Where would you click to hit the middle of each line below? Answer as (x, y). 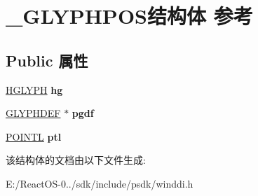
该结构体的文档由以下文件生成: (76, 160)
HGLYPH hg (34, 89)
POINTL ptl (34, 136)
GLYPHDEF (33, 113)
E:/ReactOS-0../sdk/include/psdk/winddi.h (100, 183)
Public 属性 (47, 60)
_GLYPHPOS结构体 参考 (129, 16)
